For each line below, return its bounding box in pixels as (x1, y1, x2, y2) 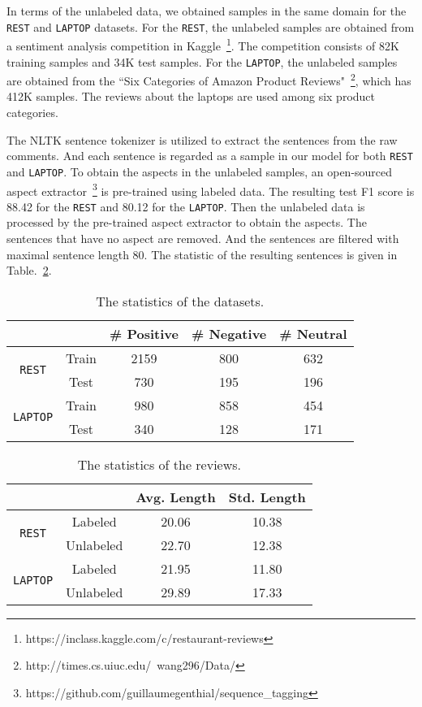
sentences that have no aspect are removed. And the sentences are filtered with (6, 230, 399, 246)
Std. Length (228, 487, 306, 506)
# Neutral (279, 323, 347, 343)
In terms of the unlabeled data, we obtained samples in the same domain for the (6, 2, 407, 19)
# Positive (109, 323, 179, 343)
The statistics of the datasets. (96, 291, 265, 310)
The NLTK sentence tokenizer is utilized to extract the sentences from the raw (6, 131, 398, 148)
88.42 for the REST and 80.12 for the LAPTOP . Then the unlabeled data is (6, 197, 365, 215)
